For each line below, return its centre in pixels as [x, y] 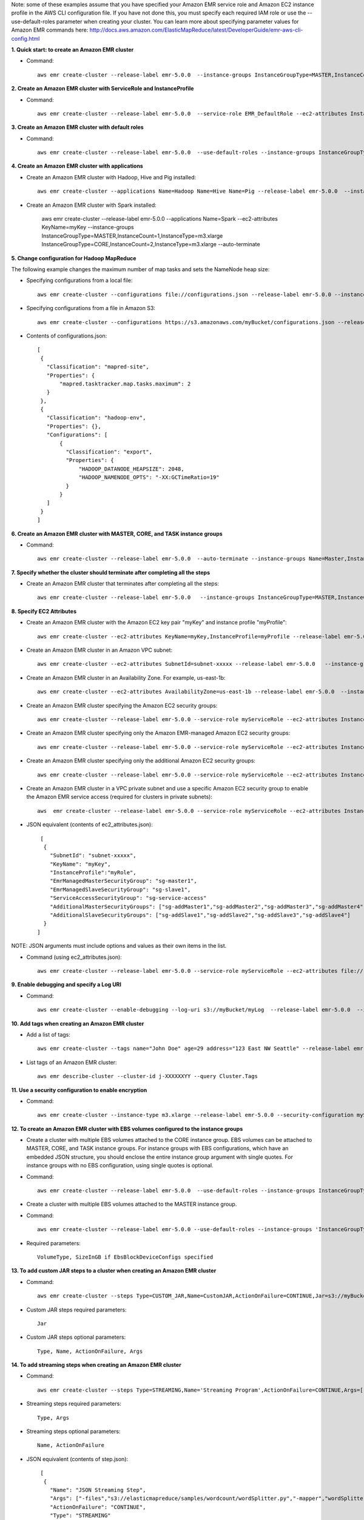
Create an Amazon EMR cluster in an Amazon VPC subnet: [99, 650]
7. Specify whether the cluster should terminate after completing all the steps [111, 572]
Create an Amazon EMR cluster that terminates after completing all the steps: [123, 584]
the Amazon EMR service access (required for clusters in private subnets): [119, 797]
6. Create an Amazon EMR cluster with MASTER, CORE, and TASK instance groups [117, 534]
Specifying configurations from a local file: [79, 280]
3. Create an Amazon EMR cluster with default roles [77, 127]
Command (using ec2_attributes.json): [74, 957]
